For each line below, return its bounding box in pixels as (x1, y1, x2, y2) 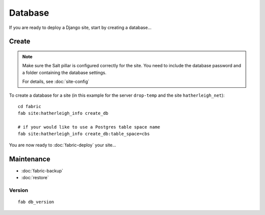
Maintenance (9, 155, 51, 163)
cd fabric (18, 104, 41, 109)
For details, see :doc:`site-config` (22, 79, 90, 84)
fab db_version (18, 199, 54, 205)
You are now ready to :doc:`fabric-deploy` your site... (9, 142, 116, 148)
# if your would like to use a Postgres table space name (18, 124, 160, 130)
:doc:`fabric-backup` (21, 167, 63, 174)
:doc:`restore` (21, 175, 49, 181)
